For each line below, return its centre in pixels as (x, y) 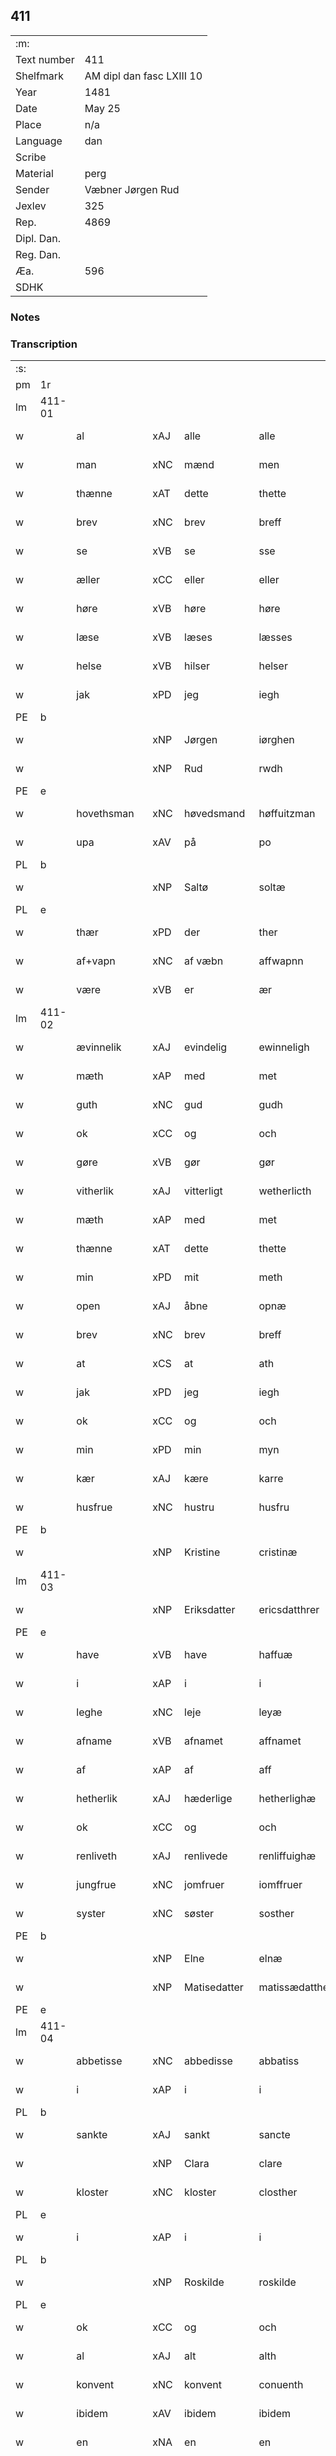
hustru (199, 1507)
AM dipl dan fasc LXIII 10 (143, 76)
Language (39, 141)
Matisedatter (214, 1987)
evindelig (206, 1047)
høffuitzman (287, 814)
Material (34, 173)
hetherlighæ (287, 1799)
